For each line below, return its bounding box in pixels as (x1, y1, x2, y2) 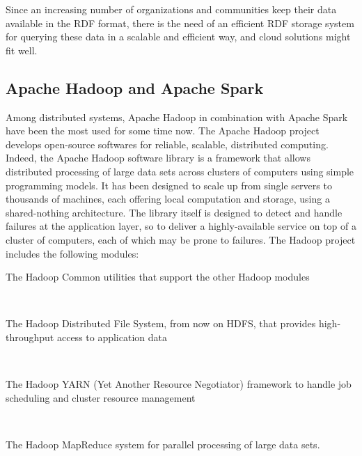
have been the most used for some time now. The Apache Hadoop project (6, 123, 320, 138)
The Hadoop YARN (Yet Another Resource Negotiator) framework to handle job (6, 377, 352, 391)
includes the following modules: (6, 246, 139, 260)
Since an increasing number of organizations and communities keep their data (6, 2, 337, 16)
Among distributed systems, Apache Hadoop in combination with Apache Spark (6, 109, 348, 124)
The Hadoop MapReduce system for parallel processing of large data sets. (6, 437, 320, 451)
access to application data (56, 329, 167, 344)
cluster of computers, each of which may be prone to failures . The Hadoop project (6, 232, 356, 246)
